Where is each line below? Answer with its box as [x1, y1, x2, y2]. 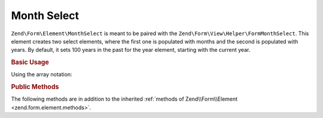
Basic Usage [11, 58, 49, 67]
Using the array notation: [11, 71, 72, 78]
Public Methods [11, 83, 59, 91]
